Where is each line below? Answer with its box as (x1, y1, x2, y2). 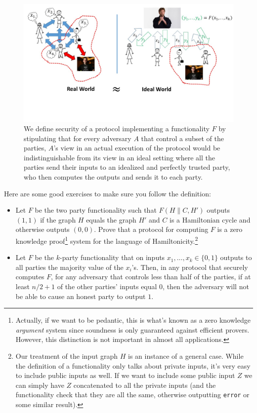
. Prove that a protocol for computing (94, 224, 209, 234)
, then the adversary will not (163, 281, 249, 292)
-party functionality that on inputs (60, 252, 165, 263)
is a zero (217, 224, 243, 234)
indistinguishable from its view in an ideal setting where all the (24, 152, 215, 162)
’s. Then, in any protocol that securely (131, 262, 248, 272)
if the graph (40, 214, 76, 225)
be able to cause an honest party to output (15, 291, 146, 301)
